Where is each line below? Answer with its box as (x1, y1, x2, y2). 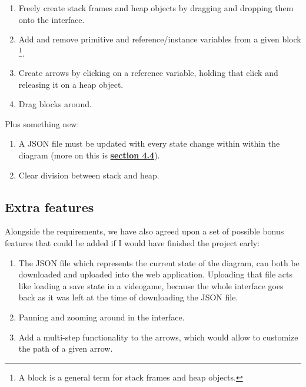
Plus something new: (5, 117, 79, 130)
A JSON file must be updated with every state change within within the (18, 137, 280, 150)
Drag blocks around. (18, 98, 92, 110)
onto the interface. (18, 13, 85, 25)
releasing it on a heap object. (18, 78, 124, 90)
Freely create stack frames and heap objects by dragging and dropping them (18, 2, 294, 14)
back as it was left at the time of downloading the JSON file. (18, 291, 238, 303)
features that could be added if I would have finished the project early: (5, 236, 260, 249)
